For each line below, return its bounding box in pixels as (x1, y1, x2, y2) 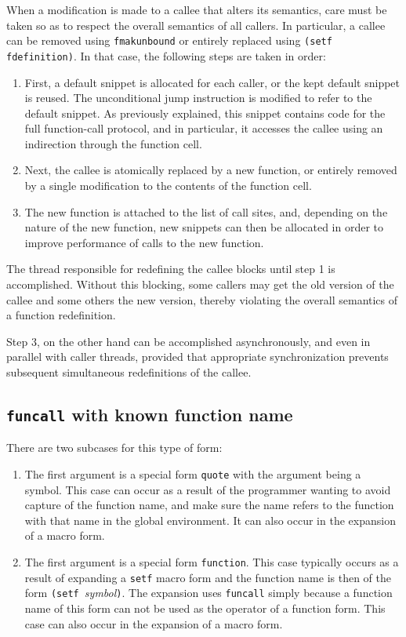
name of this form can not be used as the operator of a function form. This (24, 599, 386, 616)
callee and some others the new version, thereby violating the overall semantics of (6, 291, 398, 308)
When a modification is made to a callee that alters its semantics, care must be (6, 2, 387, 17)
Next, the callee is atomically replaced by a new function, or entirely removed (24, 162, 397, 178)
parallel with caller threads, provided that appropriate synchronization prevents (6, 348, 389, 365)
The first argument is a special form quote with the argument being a (24, 465, 361, 482)
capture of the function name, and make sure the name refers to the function (24, 497, 394, 513)
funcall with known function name (6, 402, 293, 426)
